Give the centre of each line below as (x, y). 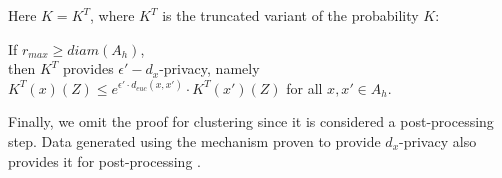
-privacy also (438, 140)
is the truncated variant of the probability (290, 15)
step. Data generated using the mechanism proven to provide (194, 140)
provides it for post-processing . (104, 160)
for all (304, 87)
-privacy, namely (209, 68)
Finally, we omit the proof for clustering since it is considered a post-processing (251, 121)
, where (112, 15)
